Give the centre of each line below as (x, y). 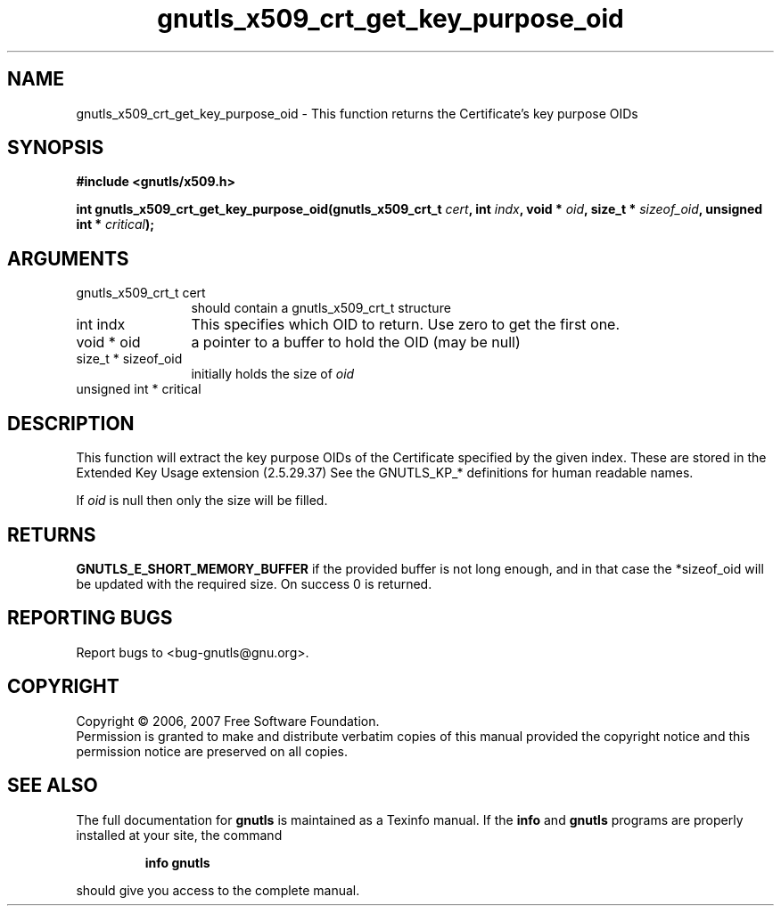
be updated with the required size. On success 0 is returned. (254, 583)
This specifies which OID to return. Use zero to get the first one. (406, 325)
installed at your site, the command (179, 835)
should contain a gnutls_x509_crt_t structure (321, 308)
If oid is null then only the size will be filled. (202, 501)
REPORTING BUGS (90, 618)
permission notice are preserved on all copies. (212, 751)
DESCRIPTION (71, 423)
